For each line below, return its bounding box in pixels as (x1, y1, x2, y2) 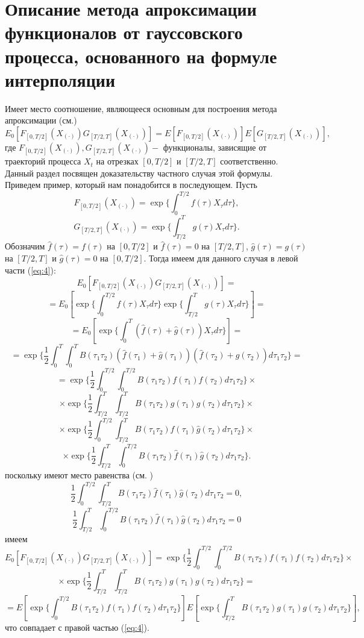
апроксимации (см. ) (5, 114, 77, 127)
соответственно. (220, 155, 278, 167)
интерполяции (5, 67, 116, 92)
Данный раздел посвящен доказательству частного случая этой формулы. (5, 166, 273, 179)
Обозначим (5, 240, 45, 252)
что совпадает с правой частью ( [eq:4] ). (5, 621, 149, 634)
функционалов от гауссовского (5, 20, 243, 45)
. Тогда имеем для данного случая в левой (143, 252, 298, 264)
